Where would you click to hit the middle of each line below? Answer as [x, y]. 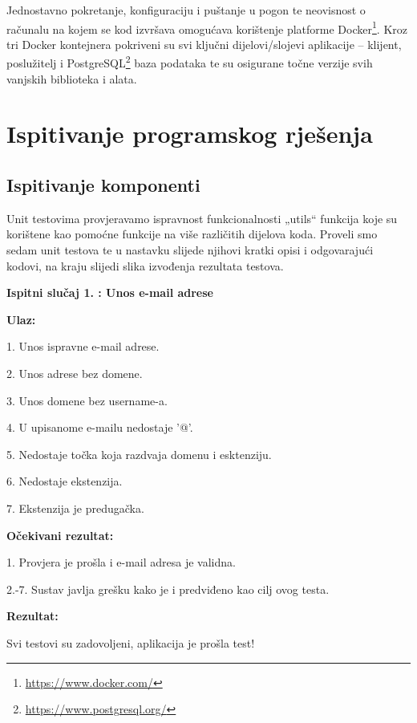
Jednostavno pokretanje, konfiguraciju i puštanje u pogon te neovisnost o [186, 10]
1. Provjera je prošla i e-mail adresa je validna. [121, 562]
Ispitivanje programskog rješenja [190, 134]
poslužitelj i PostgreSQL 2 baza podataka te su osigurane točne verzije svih [190, 62]
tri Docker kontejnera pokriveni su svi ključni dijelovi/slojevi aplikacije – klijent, [204, 44]
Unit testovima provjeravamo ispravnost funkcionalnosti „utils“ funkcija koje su [202, 218]
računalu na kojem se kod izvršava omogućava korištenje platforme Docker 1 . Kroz [207, 27]
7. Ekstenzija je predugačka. [75, 508]
